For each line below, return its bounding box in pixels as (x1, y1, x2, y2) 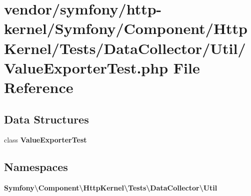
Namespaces (4, 159, 68, 174)
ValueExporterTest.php (4, 57, 168, 77)
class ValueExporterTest (4, 134, 87, 145)
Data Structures (4, 111, 89, 126)
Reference (4, 76, 73, 97)
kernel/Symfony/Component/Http (4, 18, 248, 38)
